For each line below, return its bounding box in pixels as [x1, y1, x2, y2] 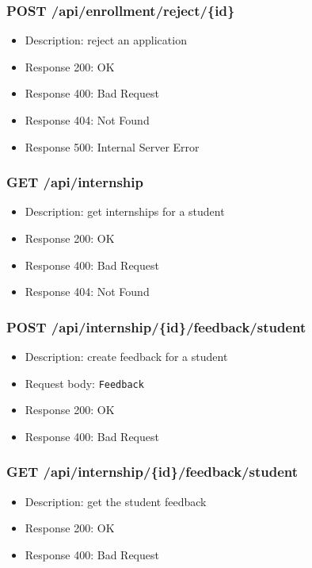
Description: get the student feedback [25, 493, 207, 509]
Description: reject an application [25, 32, 187, 48]
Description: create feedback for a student [25, 348, 228, 364]
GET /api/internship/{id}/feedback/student [6, 462, 299, 482]
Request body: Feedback [25, 374, 144, 391]
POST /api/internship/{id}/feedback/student [6, 317, 306, 336]
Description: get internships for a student [25, 203, 225, 220]
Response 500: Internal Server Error [25, 138, 200, 155]
